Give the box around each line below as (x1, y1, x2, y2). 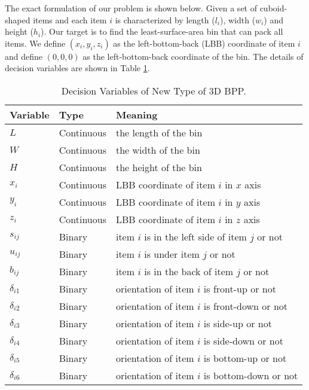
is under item (144, 246, 200, 261)
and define (5, 50, 43, 62)
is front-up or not (203, 281, 276, 295)
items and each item (33, 13, 107, 26)
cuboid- (259, 2, 287, 14)
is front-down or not (203, 298, 288, 313)
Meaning (115, 107, 158, 121)
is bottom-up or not (203, 351, 287, 365)
